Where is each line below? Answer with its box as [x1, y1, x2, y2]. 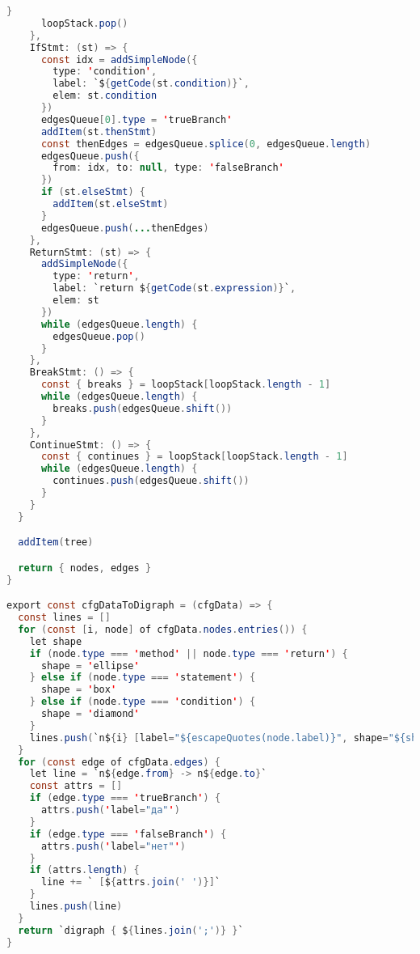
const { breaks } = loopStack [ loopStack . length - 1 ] [40, 379, 331, 391]
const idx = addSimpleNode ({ [40, 53, 198, 66]
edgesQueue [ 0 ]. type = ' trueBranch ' [40, 113, 233, 125]
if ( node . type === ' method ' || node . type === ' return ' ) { [29, 647, 348, 659]
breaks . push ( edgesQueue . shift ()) [52, 402, 233, 414]
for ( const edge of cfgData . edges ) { [18, 756, 220, 768]
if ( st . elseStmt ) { [40, 186, 145, 198]
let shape [29, 635, 82, 647]
